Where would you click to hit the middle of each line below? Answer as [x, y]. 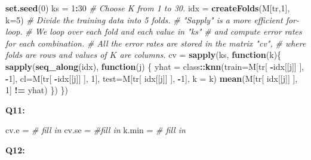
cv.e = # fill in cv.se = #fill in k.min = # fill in [96, 130]
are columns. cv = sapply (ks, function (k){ [201, 55]
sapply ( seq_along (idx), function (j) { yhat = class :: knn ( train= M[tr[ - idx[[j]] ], [155, 66]
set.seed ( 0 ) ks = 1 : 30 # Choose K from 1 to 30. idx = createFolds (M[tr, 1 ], [148, 8]
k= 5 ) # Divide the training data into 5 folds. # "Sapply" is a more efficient [144, 19]
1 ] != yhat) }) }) [37, 90]
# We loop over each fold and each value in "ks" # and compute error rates [164, 31]
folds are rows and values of [56, 55]
